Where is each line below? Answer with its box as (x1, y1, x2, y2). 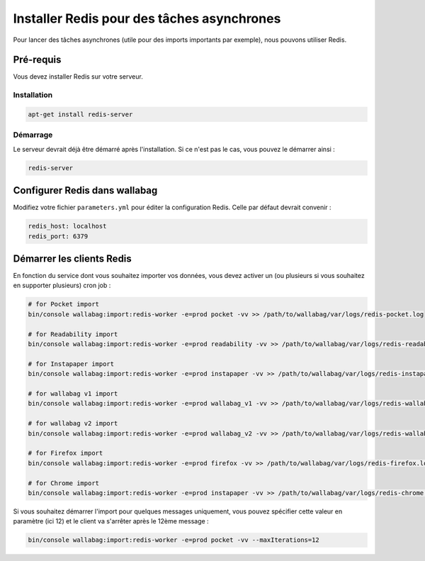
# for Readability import (28, 330, 118, 338)
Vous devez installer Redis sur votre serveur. (13, 72, 143, 81)
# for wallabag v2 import (28, 419, 118, 428)
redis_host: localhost (28, 222, 107, 230)
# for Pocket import (28, 300, 99, 309)
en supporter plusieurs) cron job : (13, 281, 111, 290)
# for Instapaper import (28, 360, 115, 368)
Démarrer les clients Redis (13, 252, 132, 265)
